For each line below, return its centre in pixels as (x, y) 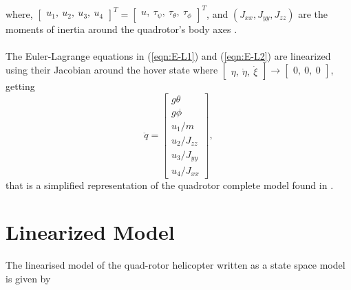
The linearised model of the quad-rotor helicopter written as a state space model (175, 265)
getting (20, 86)
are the (313, 13)
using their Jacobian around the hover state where (112, 70)
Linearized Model (90, 232)
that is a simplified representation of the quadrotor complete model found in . (170, 185)
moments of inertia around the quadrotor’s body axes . (121, 29)
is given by (28, 278)
